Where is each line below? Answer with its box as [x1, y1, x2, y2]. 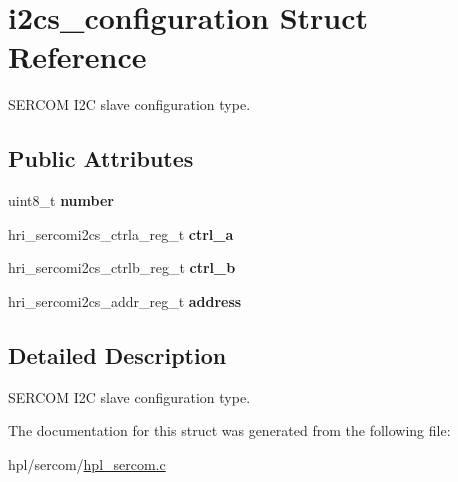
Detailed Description [8, 339, 227, 370]
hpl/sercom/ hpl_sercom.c [8, 453, 166, 474]
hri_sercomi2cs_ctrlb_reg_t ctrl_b [8, 257, 236, 278]
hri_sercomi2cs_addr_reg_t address [8, 290, 242, 311]
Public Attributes [8, 143, 194, 174]
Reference [8, 36, 147, 77]
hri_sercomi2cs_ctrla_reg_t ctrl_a [8, 223, 234, 244]
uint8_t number [8, 190, 114, 211]
